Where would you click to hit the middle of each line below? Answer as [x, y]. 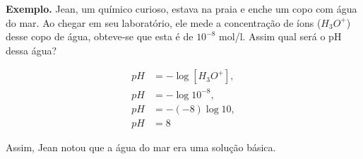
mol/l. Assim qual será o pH [280, 36]
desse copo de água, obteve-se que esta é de [100, 36]
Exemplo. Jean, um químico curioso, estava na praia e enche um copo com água [181, 8]
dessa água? [31, 50]
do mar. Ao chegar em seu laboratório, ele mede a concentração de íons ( [163, 22]
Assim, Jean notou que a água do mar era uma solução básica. [141, 147]
